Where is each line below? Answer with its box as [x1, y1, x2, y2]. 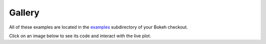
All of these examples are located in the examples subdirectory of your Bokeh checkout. [9, 24, 188, 30]
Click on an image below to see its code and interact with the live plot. [9, 33, 151, 39]
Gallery [9, 7, 39, 18]
